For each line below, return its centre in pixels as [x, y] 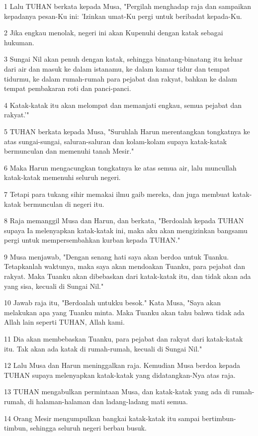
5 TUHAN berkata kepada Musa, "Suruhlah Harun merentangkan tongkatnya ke [127, 131]
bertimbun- [219, 418]
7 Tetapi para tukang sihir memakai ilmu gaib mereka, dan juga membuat [117, 194]
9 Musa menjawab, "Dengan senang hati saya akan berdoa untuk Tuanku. [117, 256]
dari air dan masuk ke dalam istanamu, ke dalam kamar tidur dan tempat [117, 68]
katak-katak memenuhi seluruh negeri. [62, 177]
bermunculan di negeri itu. [64, 204]
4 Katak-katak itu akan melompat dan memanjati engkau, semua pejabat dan [123, 105]
